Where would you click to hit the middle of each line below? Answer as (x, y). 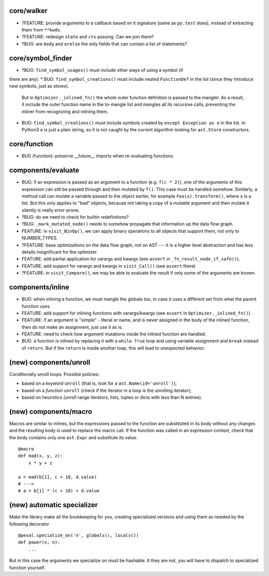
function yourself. (27, 568)
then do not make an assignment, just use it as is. (72, 327)
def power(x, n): (39, 542)
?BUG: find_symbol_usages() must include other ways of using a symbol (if (102, 70)
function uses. (36, 306)
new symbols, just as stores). (39, 86)
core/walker (28, 11)
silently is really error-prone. (51, 210)
